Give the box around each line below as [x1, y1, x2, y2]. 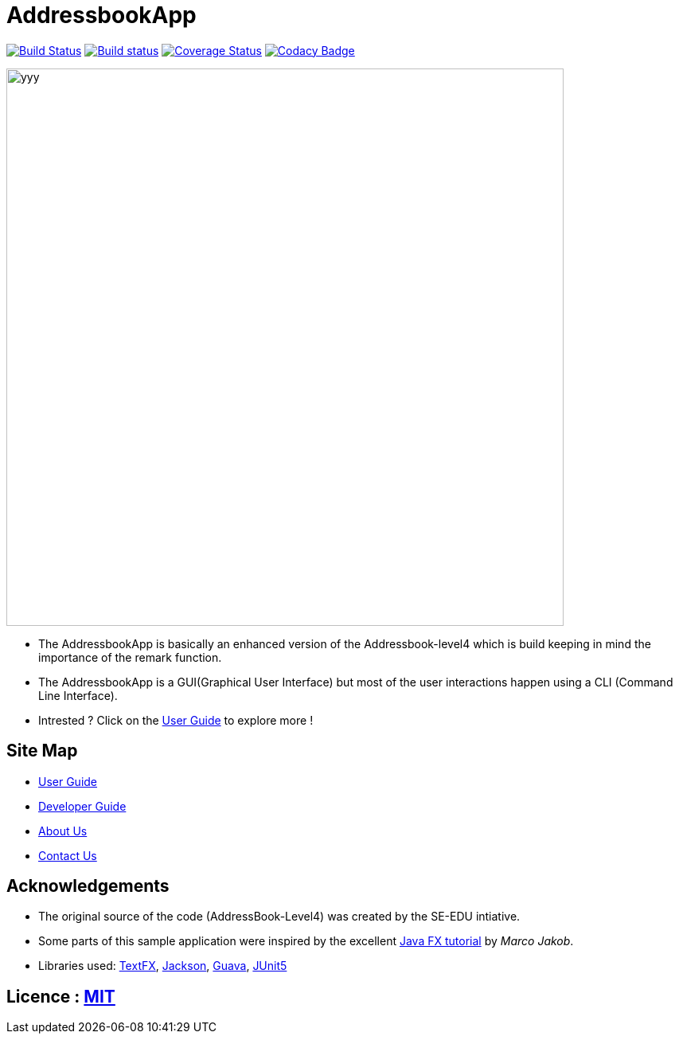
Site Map [6, 741, 78, 761]
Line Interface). [38, 688, 118, 702]
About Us [38, 823, 88, 838]
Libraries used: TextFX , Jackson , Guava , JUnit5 [38, 959, 287, 973]
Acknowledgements [6, 876, 170, 897]
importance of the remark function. [38, 650, 222, 664]
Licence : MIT [6, 986, 115, 1007]
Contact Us [38, 848, 97, 862]
